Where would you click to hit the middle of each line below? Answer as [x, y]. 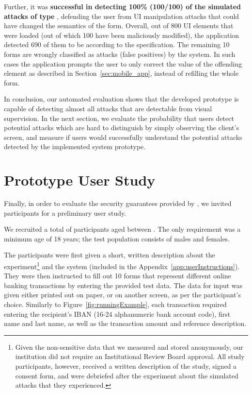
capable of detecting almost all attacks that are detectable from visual [108, 108]
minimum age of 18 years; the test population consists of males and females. [117, 238]
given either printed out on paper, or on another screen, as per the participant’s [123, 295]
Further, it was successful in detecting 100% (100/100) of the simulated [123, 6]
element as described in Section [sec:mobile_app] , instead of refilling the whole [121, 73]
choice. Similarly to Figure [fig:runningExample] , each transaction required [115, 304]
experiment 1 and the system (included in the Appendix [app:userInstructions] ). [122, 265]
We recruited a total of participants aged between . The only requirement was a [122, 229]
